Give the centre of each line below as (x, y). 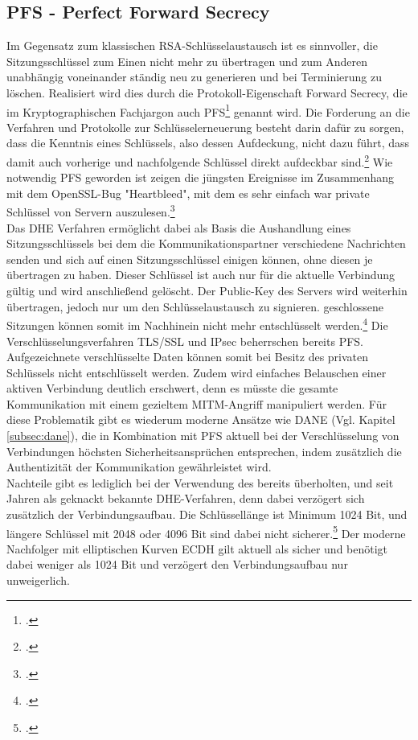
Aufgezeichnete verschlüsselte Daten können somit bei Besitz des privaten (188, 357)
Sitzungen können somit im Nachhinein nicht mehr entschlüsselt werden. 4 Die (197, 324)
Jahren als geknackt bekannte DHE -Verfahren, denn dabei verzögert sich (186, 498)
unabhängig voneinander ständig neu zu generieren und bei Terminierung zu (195, 77)
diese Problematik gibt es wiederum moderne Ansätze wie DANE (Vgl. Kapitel (201, 419)
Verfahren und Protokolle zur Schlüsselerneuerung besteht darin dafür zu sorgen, (205, 127)
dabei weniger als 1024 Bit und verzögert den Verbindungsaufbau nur (177, 564)
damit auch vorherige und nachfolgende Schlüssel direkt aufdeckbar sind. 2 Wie (200, 160)
